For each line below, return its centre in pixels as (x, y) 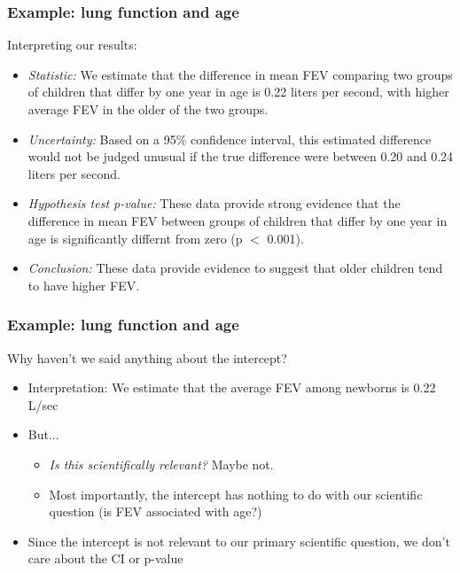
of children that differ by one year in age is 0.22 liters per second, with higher (238, 92)
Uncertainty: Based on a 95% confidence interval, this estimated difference (230, 139)
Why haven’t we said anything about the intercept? (147, 357)
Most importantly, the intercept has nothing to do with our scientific (236, 494)
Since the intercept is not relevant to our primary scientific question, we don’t (239, 541)
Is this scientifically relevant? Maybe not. (161, 464)
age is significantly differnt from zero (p (135, 238)
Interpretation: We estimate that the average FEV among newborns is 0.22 (232, 387)
